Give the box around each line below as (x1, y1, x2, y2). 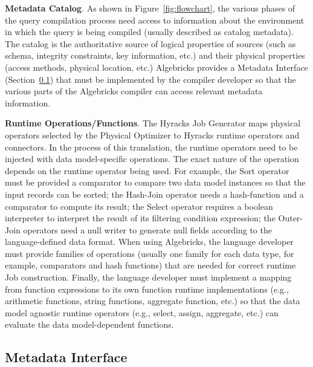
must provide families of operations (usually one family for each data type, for (5, 247, 294, 259)
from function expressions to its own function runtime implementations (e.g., (5, 282, 289, 295)
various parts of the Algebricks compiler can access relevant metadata (5, 85, 263, 97)
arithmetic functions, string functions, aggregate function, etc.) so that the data (5, 294, 300, 307)
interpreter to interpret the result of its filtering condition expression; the (5, 212, 276, 224)
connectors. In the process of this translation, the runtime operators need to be (5, 140, 298, 153)
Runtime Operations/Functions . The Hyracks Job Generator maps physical (5, 117, 301, 129)
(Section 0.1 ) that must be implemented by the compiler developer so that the (5, 73, 296, 85)
